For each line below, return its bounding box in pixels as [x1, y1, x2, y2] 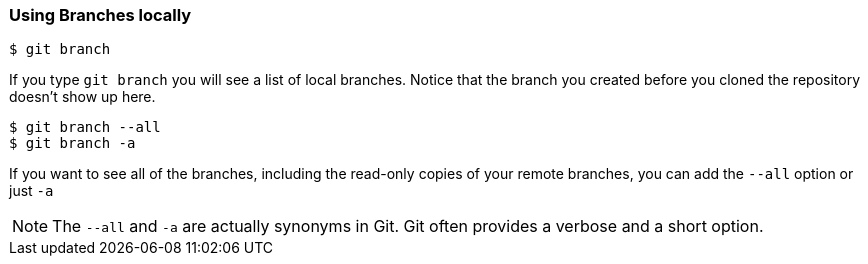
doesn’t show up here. [9, 88, 156, 106]
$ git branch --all [9, 119, 161, 136]
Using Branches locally [9, 5, 192, 25]
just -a [9, 182, 54, 200]
